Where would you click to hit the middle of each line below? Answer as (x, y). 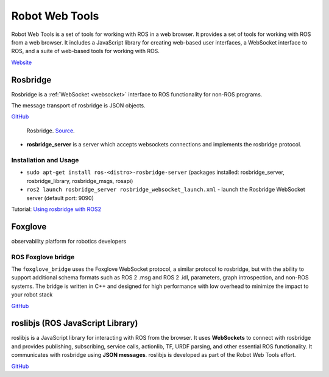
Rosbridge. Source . (51, 131)
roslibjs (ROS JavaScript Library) (75, 323)
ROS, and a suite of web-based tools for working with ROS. (85, 51)
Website (22, 62)
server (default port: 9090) (60, 198)
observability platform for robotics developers (69, 241)
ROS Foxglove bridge (43, 257)
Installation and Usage (45, 160)
